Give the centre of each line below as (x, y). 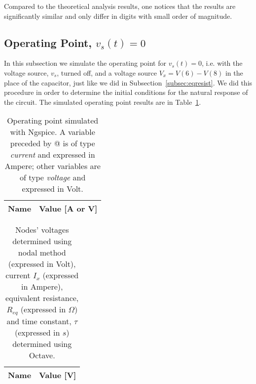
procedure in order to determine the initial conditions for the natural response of (126, 92)
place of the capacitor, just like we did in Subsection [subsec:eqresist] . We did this (128, 82)
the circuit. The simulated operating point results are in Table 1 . (103, 102)
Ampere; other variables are (53, 166)
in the (234, 72)
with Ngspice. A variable (53, 132)
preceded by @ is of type (53, 143)
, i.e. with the (222, 63)
